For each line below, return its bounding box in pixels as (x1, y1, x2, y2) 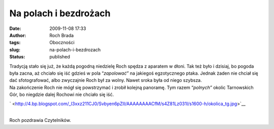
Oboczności (49, 40, 75, 46)
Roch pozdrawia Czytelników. (9, 117, 71, 123)
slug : (9, 46, 20, 53)
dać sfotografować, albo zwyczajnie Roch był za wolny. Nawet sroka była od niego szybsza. (9, 77, 202, 83)
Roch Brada (49, 32, 74, 38)
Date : (9, 25, 21, 31)
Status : (9, 54, 25, 60)
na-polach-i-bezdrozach (49, 46, 101, 53)
